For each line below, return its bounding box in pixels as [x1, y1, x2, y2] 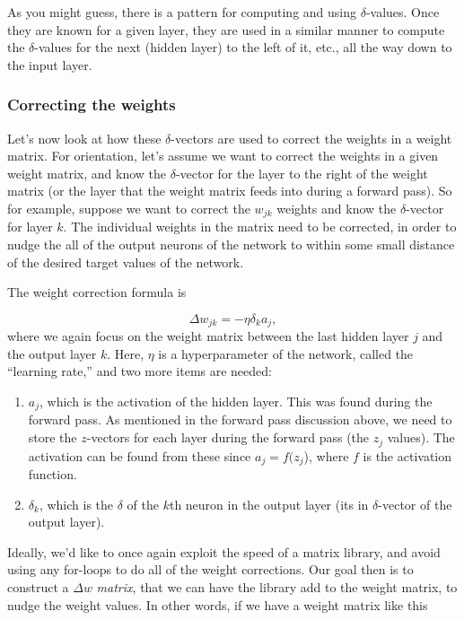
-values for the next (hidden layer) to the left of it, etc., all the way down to [34, 38, 452, 57]
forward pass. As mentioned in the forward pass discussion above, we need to [28, 410, 452, 429]
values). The [387, 428, 455, 447]
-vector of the [378, 494, 452, 513]
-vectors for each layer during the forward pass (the [86, 428, 370, 447]
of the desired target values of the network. [7, 252, 244, 271]
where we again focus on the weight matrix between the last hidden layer [7, 327, 409, 345]
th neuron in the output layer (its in [169, 494, 369, 513]
